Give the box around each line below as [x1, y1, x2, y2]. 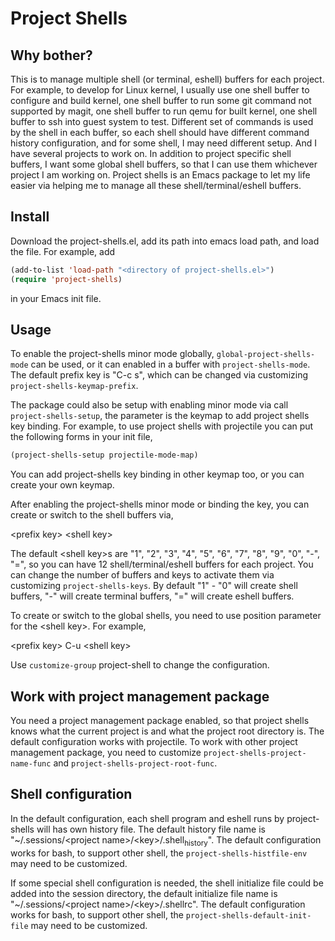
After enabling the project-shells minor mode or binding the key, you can [10, 498, 310, 511]
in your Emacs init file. [10, 292, 102, 304]
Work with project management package [10, 688, 270, 705]
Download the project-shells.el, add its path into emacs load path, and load [10, 235, 320, 247]
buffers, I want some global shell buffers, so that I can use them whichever [10, 158, 318, 170]
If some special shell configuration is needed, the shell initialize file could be [10, 877, 324, 889]
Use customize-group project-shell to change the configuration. [10, 659, 270, 671]
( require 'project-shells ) [10, 274, 123, 284]
